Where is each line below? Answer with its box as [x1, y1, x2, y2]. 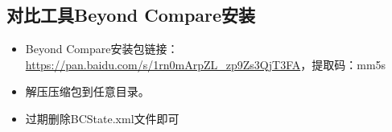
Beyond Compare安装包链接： [25, 40, 179, 57]
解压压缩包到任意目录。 [25, 83, 150, 100]
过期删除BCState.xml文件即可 [25, 109, 179, 126]
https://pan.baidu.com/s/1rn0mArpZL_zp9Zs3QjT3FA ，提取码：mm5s [25, 56, 386, 72]
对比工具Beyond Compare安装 [6, 2, 256, 27]
